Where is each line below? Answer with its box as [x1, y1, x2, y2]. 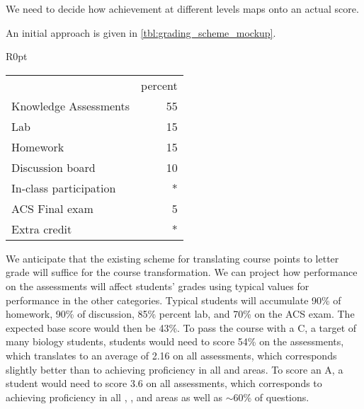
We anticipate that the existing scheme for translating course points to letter [6, 250, 339, 265]
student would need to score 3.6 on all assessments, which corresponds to [6, 376, 322, 391]
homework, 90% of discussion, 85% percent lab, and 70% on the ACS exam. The [6, 306, 355, 321]
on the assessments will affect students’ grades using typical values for [6, 278, 309, 293]
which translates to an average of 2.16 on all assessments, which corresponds [6, 347, 337, 362]
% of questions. [243, 389, 309, 404]
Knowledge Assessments [11, 97, 130, 114]
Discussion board [11, 159, 96, 175]
